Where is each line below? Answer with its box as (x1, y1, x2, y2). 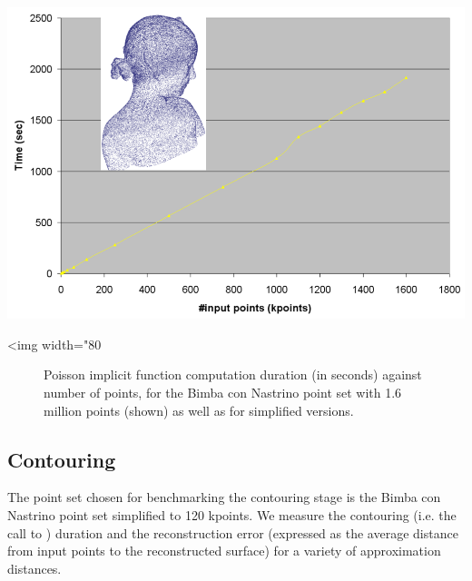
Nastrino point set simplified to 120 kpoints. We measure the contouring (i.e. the (7, 505, 457, 524)
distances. (7, 558, 62, 577)
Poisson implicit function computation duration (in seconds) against (44, 365, 422, 384)
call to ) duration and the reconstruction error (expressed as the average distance (7, 523, 458, 542)
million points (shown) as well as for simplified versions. (44, 400, 354, 419)
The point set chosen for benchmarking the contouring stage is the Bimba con (7, 487, 441, 507)
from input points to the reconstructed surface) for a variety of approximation (7, 541, 441, 560)
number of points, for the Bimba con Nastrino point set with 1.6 (44, 383, 402, 401)
